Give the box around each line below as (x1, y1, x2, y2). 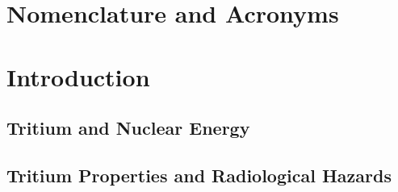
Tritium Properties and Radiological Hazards (6, 162, 392, 187)
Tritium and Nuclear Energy (6, 115, 250, 140)
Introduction (6, 60, 150, 93)
